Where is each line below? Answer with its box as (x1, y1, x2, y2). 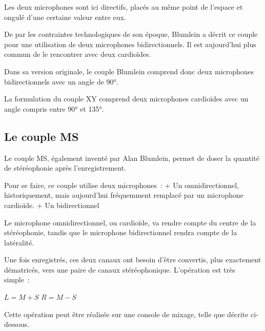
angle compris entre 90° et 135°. (4, 103, 104, 114)
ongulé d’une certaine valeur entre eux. (4, 11, 126, 22)
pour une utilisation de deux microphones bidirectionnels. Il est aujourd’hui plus (4, 38, 256, 49)
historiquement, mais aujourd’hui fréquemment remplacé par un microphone (4, 190, 243, 200)
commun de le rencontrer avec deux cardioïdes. (4, 49, 151, 59)
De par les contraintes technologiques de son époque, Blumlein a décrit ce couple (4, 29, 258, 39)
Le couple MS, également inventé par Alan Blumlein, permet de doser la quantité (4, 152, 259, 163)
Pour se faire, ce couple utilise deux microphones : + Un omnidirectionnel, (4, 179, 239, 190)
